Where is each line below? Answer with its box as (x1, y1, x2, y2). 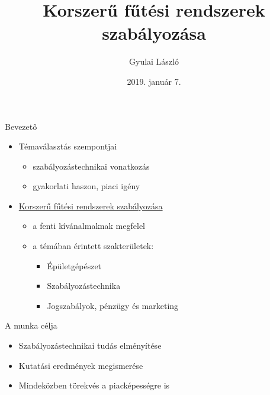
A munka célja (5, 319, 57, 332)
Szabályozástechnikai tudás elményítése (18, 339, 162, 352)
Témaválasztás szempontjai (18, 140, 117, 152)
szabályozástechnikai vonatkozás (33, 160, 150, 172)
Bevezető (5, 120, 37, 132)
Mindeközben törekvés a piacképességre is (18, 379, 170, 391)
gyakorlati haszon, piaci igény (33, 180, 140, 192)
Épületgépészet (47, 259, 102, 272)
